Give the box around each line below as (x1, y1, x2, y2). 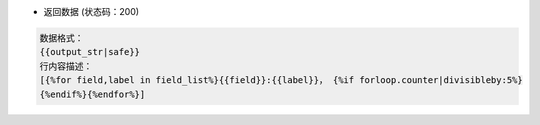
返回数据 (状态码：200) (43, 6, 140, 17)
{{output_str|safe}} (39, 46, 140, 58)
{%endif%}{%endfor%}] (39, 88, 146, 100)
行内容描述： (39, 60, 93, 72)
